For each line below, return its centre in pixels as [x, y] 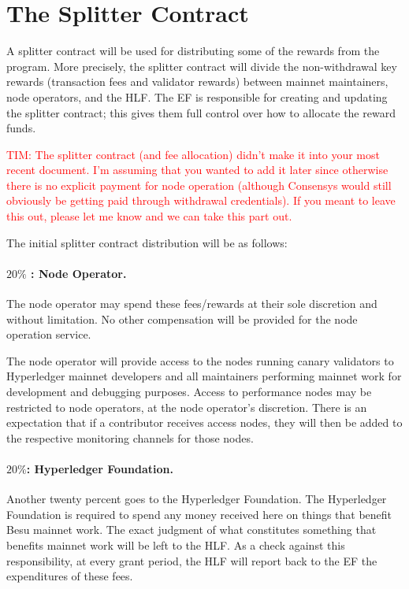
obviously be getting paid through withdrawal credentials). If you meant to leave [201, 200]
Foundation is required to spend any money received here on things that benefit [199, 514]
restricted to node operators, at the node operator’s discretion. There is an [187, 407]
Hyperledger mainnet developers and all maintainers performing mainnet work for [204, 376]
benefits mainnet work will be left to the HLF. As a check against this [176, 545]
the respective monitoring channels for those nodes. [130, 437]
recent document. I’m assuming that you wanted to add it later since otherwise [197, 170]
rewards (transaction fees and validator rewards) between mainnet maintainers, [197, 81]
